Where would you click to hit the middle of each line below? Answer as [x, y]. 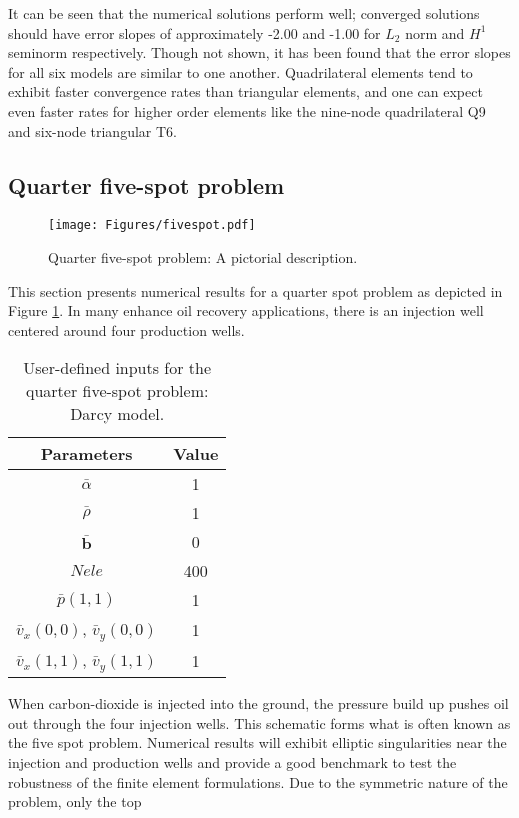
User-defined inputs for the [117, 368]
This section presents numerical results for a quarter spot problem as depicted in [255, 290]
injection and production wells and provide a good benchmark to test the [232, 762]
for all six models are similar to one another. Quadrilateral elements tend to [240, 71]
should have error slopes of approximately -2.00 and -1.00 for [194, 32]
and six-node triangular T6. [92, 130]
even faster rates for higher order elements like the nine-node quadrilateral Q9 [247, 110]
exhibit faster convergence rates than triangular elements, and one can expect [245, 91]
